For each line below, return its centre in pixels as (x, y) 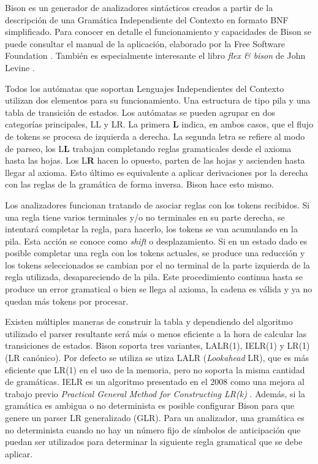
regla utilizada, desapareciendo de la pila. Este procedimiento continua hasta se (154, 277)
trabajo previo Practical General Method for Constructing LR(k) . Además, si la (155, 393)
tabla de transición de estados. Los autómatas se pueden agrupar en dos (140, 112)
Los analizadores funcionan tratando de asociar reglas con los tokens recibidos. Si (157, 204)
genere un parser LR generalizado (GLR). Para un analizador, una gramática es (155, 417)
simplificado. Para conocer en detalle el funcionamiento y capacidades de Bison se (158, 32)
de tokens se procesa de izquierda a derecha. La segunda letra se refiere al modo (155, 136)
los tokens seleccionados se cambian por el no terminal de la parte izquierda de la (157, 264)
